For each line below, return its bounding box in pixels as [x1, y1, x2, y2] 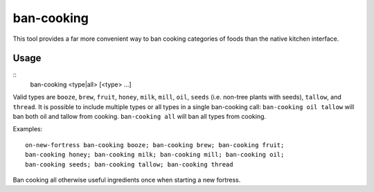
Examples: [12, 125, 43, 133]
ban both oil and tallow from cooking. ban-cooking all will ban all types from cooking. [12, 113, 267, 121]
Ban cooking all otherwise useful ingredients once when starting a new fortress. [12, 175, 241, 184]
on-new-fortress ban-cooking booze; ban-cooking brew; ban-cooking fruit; [25, 141, 285, 148]
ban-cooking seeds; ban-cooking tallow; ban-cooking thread [25, 160, 233, 169]
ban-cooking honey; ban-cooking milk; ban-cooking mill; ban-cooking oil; [25, 151, 285, 159]
